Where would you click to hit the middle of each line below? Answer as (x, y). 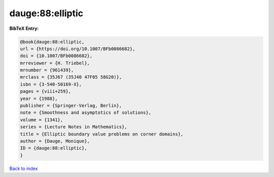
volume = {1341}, (42, 120)
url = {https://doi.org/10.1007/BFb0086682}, (78, 49)
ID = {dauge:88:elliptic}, (54, 148)
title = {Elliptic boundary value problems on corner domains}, (102, 134)
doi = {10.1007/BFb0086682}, (56, 56)
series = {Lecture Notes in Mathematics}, (74, 127)
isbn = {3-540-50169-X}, (51, 84)
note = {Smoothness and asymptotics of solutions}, (86, 113)
